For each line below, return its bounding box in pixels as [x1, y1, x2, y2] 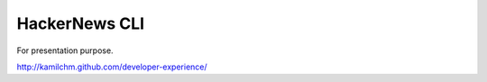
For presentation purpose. [16, 45, 114, 56]
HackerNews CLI [16, 14, 144, 33]
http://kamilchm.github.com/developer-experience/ [16, 61, 207, 72]
